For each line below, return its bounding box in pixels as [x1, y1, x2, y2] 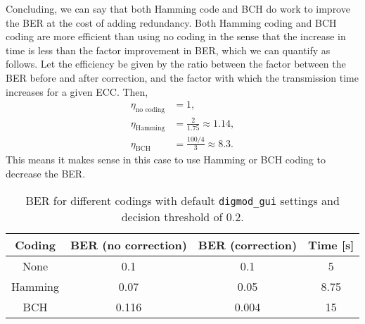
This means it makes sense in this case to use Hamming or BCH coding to [6, 152, 326, 167]
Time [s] [308, 236, 354, 253]
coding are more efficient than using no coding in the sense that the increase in [6, 29, 346, 44]
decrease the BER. [6, 166, 86, 181]
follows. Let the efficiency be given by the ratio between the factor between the [6, 56, 346, 71]
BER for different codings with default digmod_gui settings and [25, 192, 340, 208]
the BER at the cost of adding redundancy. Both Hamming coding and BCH [6, 15, 337, 30]
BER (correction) [198, 236, 297, 253]
